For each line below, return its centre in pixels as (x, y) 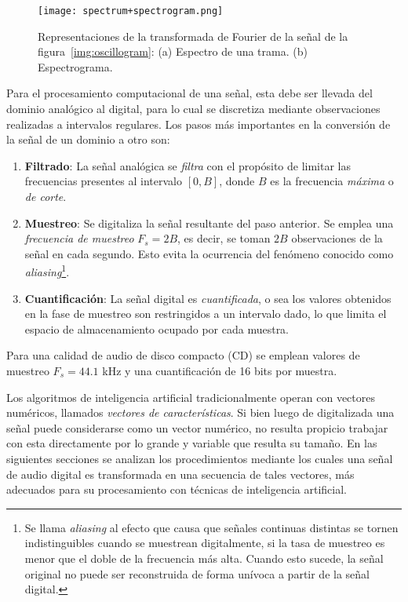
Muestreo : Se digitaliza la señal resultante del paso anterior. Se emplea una (209, 223)
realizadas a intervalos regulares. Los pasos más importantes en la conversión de (199, 124)
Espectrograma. (75, 66)
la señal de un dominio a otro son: (88, 139)
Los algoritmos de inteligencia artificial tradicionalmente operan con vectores (191, 397)
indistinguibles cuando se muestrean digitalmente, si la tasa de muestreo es (205, 543)
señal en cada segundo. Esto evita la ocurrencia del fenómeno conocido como (209, 253)
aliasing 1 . (47, 271)
